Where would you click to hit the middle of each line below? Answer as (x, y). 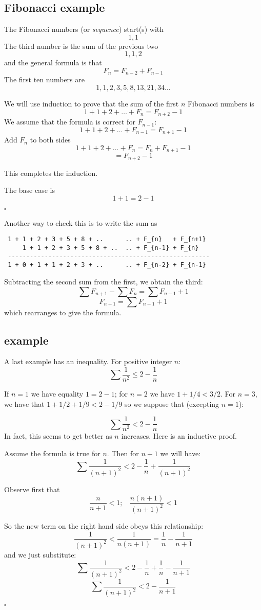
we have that (24, 403)
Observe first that (32, 489)
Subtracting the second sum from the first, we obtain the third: (104, 282)
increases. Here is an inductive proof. (179, 436)
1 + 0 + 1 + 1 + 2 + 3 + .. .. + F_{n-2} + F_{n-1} (107, 265)
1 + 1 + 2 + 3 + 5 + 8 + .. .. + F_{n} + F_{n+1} (107, 239)
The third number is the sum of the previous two (81, 46)
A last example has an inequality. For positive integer (88, 361)
